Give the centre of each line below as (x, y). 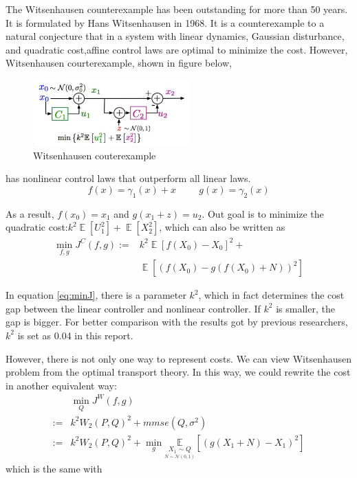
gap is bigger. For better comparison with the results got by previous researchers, (177, 322)
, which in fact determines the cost (271, 295)
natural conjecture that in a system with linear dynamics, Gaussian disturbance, (175, 36)
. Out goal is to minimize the (263, 213)
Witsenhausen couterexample (95, 155)
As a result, (30, 213)
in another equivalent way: (61, 385)
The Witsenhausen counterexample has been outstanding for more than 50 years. (177, 9)
